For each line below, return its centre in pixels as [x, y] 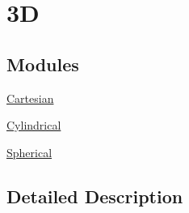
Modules [43, 64]
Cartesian [30, 98]
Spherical [29, 152]
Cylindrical [34, 125]
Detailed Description [95, 196]
